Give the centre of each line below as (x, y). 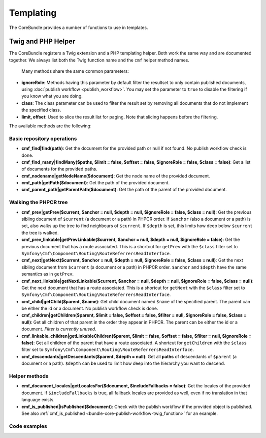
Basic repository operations (43, 139)
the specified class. (41, 110)
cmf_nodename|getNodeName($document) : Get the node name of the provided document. (116, 176)
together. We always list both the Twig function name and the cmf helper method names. (99, 60)
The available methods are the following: (50, 126)
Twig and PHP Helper (42, 42)
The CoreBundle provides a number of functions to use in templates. (79, 28)
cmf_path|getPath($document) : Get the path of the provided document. (96, 183)
